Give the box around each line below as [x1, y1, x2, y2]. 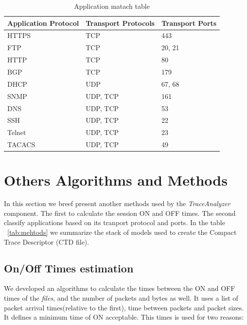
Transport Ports [161, 18, 217, 28]
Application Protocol [7, 18, 79, 28]
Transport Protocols [86, 18, 155, 28]
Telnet [7, 127, 26, 137]
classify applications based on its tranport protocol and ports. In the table [4, 217, 225, 228]
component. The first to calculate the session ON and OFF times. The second [4, 208, 236, 218]
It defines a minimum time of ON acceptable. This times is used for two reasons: [4, 312, 244, 322]
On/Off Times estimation [4, 260, 134, 275]
